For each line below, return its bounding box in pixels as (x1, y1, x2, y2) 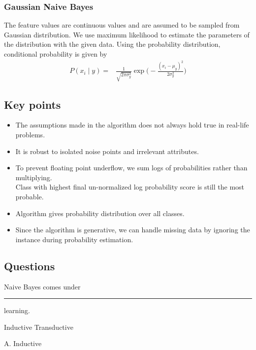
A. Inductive (4, 338, 42, 349)
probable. (15, 191, 44, 201)
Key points (4, 96, 61, 112)
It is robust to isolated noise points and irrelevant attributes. (15, 146, 199, 156)
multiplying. (15, 172, 52, 182)
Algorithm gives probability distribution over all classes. (15, 208, 185, 218)
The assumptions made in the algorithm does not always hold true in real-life (15, 120, 249, 130)
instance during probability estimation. (15, 234, 133, 244)
